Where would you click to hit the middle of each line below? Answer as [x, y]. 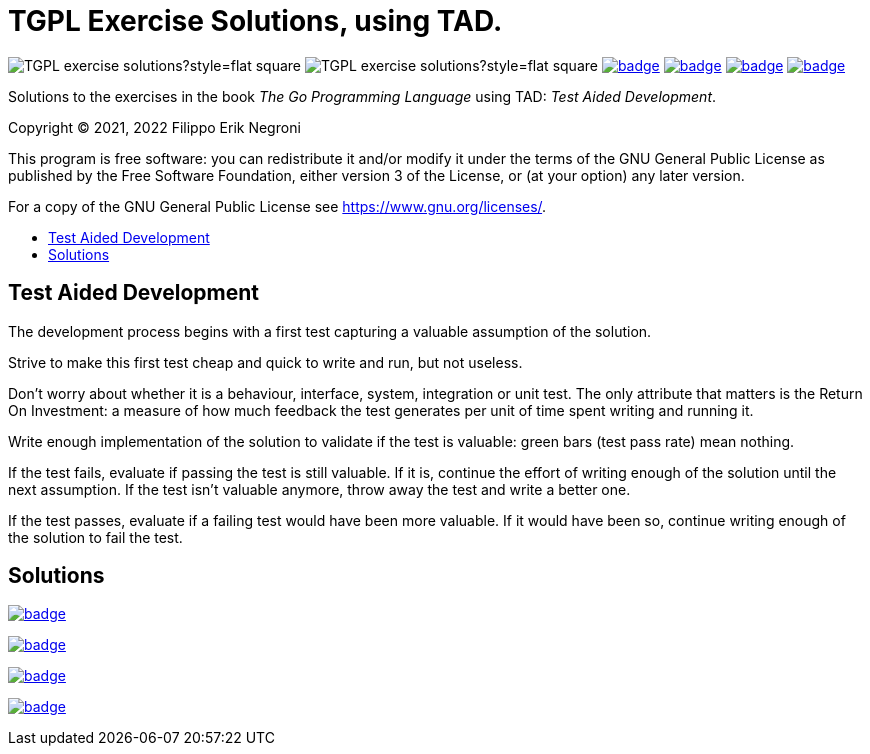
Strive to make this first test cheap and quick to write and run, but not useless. [265, 362]
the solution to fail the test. [95, 537]
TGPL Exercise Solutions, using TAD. [255, 21]
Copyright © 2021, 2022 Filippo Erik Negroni [154, 127]
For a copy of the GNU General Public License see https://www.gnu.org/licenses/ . [277, 206]
